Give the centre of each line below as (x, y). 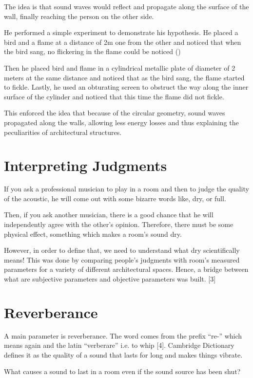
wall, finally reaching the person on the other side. (79, 16)
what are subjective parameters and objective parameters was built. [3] (110, 279)
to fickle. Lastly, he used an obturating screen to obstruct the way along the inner (126, 87)
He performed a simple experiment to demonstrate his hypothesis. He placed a (121, 32)
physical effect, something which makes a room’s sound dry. (93, 234)
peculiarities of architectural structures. (63, 132)
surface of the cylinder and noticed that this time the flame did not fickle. (114, 96)
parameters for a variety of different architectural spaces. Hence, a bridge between (126, 269)
